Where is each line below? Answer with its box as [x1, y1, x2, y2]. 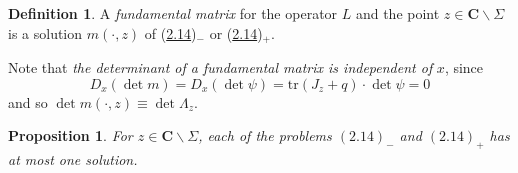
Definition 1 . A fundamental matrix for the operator [8, 3, 338, 23]
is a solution [8, 22, 83, 43]
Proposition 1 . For [8, 125, 133, 146]
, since [444, 57, 484, 78]
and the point [355, 3, 440, 23]
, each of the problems [198, 125, 332, 146]
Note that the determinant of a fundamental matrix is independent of [8, 57, 433, 78]
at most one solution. [8, 149, 138, 170]
